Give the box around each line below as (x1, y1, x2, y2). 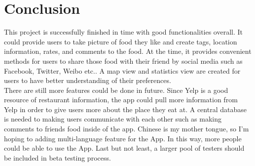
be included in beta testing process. (4, 152, 111, 163)
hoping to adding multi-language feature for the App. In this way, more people (4, 133, 242, 143)
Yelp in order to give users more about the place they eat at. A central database (4, 104, 247, 114)
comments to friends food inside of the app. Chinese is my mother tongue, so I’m (4, 124, 249, 134)
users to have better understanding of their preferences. (4, 75, 171, 85)
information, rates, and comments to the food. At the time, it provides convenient (4, 46, 252, 56)
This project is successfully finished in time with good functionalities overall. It (4, 27, 243, 37)
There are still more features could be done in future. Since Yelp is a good (4, 84, 228, 95)
